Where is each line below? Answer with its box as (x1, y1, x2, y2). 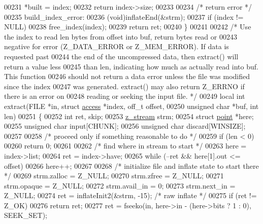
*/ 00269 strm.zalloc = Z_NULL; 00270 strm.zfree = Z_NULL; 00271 (4, 170, 224, 181)
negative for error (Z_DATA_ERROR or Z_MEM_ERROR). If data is (4, 41, 229, 52)
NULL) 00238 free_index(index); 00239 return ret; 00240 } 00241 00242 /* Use (4, 21, 251, 32)
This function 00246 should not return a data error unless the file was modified (4, 71, 250, 82)
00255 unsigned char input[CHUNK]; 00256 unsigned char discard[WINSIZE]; (4, 121, 246, 131)
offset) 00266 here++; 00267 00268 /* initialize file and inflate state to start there (4, 160, 259, 171)
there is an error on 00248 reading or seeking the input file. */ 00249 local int (4, 91, 245, 101)
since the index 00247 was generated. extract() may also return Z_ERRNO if (4, 81, 245, 91)
